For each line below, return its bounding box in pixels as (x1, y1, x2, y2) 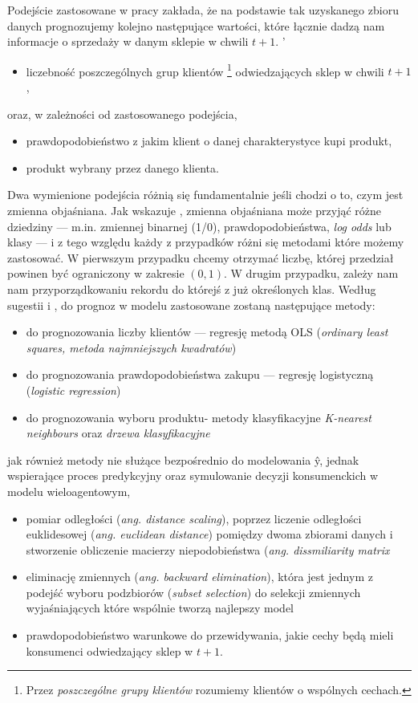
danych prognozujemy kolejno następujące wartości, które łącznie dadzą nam (7, 17, 385, 34)
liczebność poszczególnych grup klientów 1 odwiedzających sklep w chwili (26, 60, 384, 79)
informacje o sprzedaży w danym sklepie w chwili (7, 33, 249, 50)
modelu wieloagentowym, (7, 482, 131, 499)
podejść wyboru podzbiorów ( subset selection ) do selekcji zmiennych (26, 583, 361, 600)
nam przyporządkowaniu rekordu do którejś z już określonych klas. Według (7, 280, 376, 297)
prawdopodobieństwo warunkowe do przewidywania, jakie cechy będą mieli (26, 627, 394, 644)
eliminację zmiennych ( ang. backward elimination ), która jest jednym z (26, 568, 373, 585)
